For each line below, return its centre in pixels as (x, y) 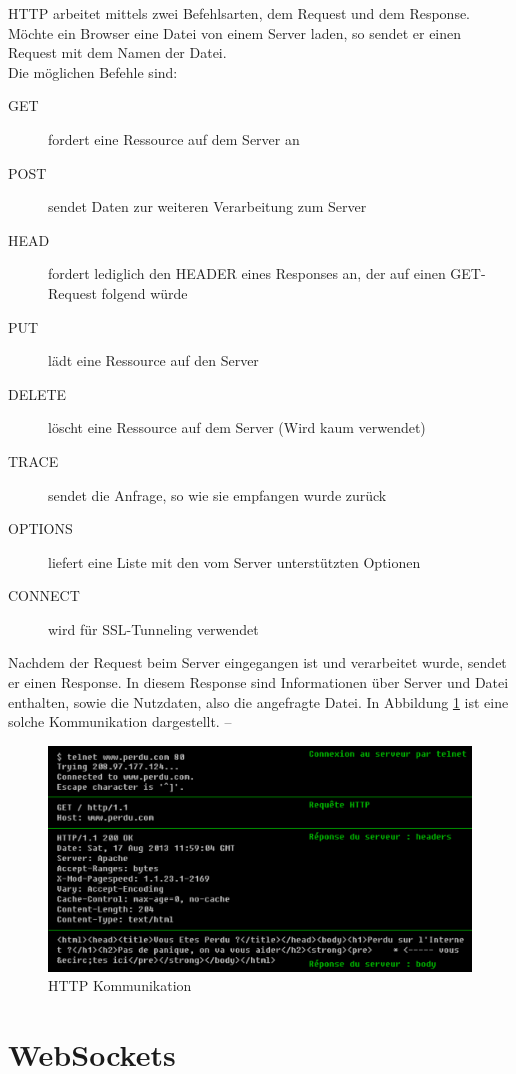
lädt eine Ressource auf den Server (153, 360)
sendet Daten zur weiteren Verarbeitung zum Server (207, 206)
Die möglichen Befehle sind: (93, 71)
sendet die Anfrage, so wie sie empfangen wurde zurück (217, 494)
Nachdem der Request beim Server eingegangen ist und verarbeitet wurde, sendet (257, 662)
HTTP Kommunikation (120, 985)
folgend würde (144, 292)
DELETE (37, 393)
